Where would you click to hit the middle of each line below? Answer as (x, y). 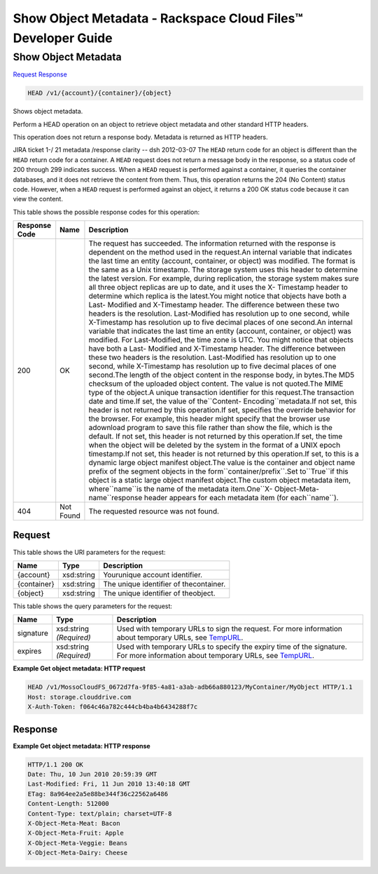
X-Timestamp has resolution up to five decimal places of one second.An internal (220, 323)
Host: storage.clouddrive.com (79, 697)
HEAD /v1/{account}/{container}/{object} (100, 93)
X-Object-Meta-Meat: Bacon (74, 823)
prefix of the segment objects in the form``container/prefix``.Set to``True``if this (219, 471)
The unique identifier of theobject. (159, 593)
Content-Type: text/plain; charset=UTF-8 (100, 813)
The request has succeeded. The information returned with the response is (212, 243)
